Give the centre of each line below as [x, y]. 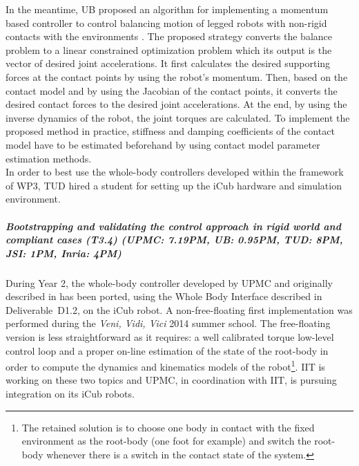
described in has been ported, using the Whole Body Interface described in [164, 296]
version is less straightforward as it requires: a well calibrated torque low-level [170, 337]
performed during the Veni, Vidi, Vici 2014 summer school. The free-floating [168, 323]
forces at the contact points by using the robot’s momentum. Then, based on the [177, 76]
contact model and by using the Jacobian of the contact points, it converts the [172, 90]
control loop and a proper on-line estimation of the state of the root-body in [167, 350]
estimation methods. [49, 158]
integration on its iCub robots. [70, 394]
